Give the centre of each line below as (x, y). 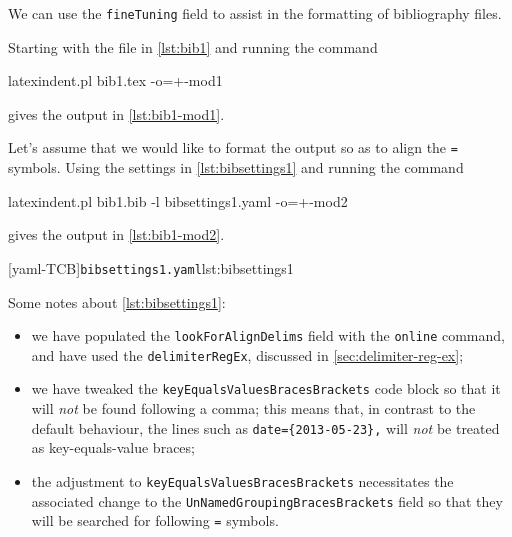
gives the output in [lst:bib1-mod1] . (116, 113)
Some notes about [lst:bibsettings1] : (117, 301)
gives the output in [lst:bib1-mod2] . (116, 234)
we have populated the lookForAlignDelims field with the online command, (268, 335)
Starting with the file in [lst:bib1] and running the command (193, 46)
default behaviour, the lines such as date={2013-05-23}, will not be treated (265, 427)
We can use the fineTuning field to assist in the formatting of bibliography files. (255, 13)
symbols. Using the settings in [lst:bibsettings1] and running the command (236, 167)
